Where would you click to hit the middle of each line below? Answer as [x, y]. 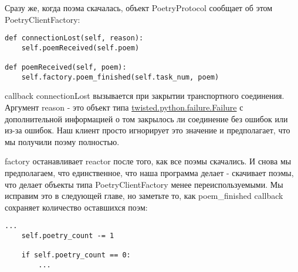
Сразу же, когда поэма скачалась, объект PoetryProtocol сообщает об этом [139, 8]
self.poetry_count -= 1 [68, 236]
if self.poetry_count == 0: [76, 255]
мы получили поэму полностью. [62, 141]
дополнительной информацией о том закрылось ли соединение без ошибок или [146, 118]
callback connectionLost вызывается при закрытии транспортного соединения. [145, 96]
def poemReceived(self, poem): [66, 68]
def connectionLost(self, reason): [74, 38]
